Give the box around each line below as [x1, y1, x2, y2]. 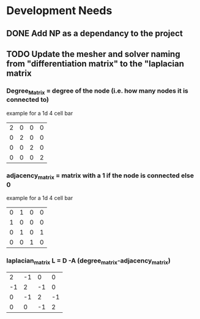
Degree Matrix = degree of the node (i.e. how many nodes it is [6, 86, 188, 96]
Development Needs [6, 4, 113, 18]
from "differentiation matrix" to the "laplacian [6, 58, 185, 69]
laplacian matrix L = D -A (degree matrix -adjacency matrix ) [6, 256, 171, 266]
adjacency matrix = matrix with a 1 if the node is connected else [6, 171, 194, 181]
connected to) [6, 96, 49, 104]
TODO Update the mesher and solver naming [6, 48, 180, 59]
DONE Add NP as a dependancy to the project [6, 28, 183, 39]
